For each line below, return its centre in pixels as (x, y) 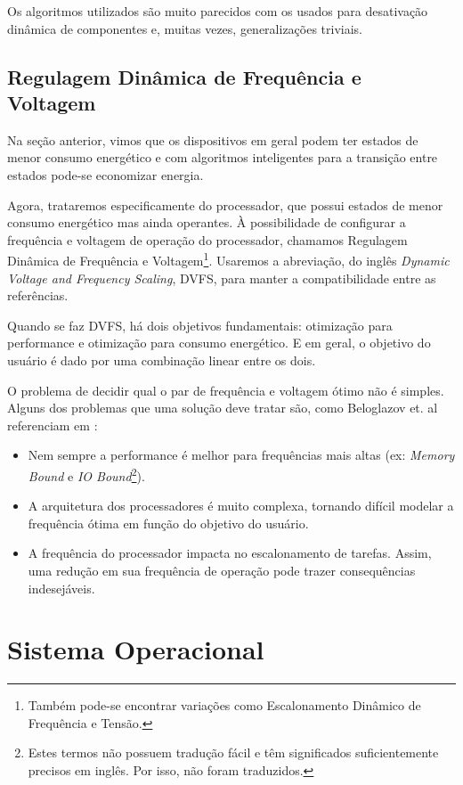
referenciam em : (53, 425)
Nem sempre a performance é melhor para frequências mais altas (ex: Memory (241, 455)
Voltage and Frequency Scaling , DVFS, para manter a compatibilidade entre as (222, 278)
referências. (38, 295)
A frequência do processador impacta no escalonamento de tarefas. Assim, (230, 553)
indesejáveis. (61, 588)
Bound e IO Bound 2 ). (86, 474)
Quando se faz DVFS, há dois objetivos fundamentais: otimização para (200, 325)
